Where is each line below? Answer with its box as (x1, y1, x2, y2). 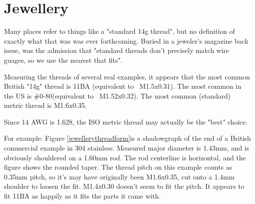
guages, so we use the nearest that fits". (4, 54, 123, 65)
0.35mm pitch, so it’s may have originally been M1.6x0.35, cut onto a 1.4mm (4, 171, 235, 181)
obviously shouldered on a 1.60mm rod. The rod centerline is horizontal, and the (4, 152, 246, 162)
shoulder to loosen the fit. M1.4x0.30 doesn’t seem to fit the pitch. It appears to (4, 181, 245, 191)
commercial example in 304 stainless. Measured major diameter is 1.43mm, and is (4, 143, 249, 153)
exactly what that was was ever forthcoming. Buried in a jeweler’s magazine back (4, 35, 249, 46)
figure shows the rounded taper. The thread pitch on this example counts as (4, 162, 232, 172)
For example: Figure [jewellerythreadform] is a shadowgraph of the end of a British (4, 133, 251, 143)
